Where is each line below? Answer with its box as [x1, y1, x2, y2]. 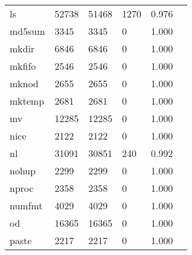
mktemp [10, 94, 45, 108]
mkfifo [10, 59, 36, 73]
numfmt [10, 198, 43, 212]
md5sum [10, 24, 45, 38]
